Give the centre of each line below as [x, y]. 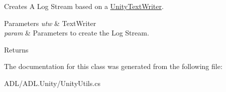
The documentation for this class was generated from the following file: [113, 66]
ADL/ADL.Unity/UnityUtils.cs [52, 83]
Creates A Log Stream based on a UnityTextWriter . [84, 6]
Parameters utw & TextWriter [50, 23]
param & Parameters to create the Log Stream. [77, 33]
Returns [16, 49]
